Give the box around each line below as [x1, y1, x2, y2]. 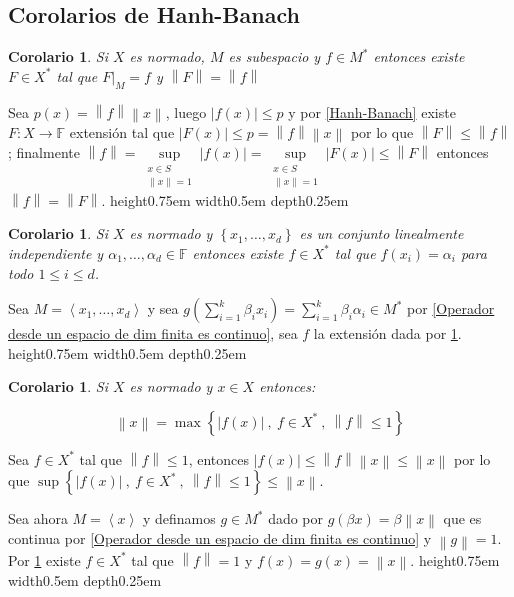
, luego [165, 101, 207, 122]
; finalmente [8, 142, 80, 163]
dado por [268, 508, 324, 529]
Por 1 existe [8, 549, 81, 570]
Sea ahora [8, 508, 68, 529]
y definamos [142, 508, 216, 529]
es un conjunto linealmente [299, 223, 464, 244]
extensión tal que [69, 121, 175, 142]
